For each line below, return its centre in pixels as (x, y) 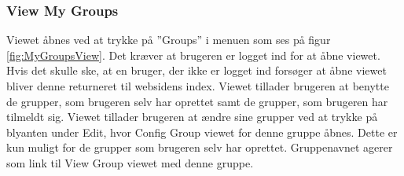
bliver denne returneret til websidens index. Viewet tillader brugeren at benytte (198, 86)
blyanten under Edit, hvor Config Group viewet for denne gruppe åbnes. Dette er (202, 132)
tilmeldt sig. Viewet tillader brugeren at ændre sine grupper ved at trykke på (192, 117)
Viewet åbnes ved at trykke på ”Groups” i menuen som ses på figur (169, 40)
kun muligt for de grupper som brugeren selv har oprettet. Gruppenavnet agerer (200, 147)
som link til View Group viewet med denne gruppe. (130, 162)
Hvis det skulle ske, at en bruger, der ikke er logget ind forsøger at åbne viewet (196, 70)
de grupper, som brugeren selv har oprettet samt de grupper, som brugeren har (197, 101)
